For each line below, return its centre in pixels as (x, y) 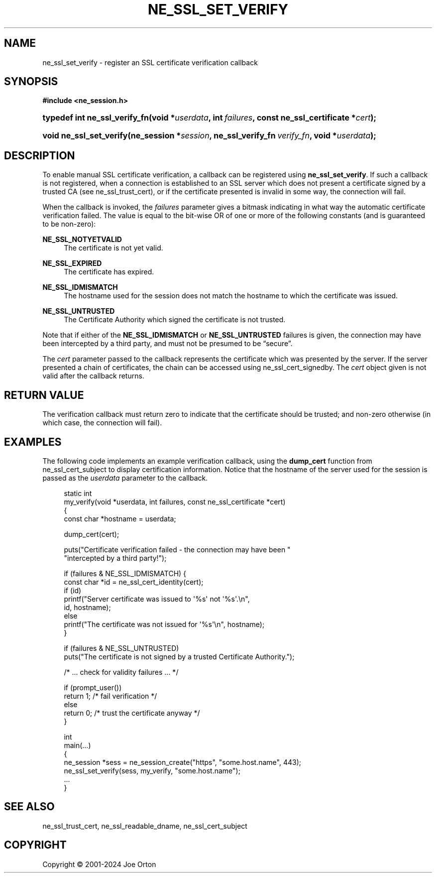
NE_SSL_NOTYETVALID (82, 240)
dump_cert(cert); (92, 534)
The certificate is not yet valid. (113, 248)
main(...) (77, 745)
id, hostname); (87, 607)
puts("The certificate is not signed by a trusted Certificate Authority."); (179, 656)
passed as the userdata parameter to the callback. (125, 478)
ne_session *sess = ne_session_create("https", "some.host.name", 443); (182, 762)
